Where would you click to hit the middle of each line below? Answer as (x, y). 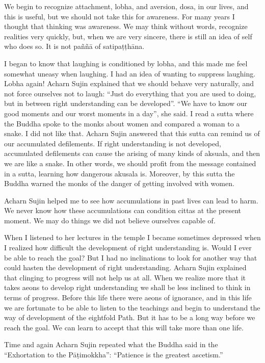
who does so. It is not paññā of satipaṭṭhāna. (74, 46)
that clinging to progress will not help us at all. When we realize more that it (125, 277)
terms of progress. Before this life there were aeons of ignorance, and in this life (128, 297)
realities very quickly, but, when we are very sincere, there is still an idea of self (128, 36)
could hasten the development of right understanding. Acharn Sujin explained (125, 267)
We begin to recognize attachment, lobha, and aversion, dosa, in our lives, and (126, 6)
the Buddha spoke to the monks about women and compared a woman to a (122, 123)
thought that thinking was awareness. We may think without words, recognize (126, 26)
